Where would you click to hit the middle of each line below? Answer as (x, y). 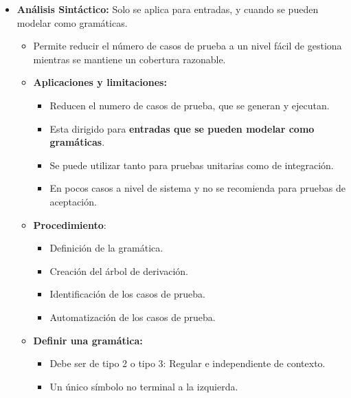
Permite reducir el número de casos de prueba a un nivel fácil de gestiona (188, 46)
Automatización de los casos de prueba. (133, 317)
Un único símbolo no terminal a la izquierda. (144, 386)
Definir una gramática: (88, 340)
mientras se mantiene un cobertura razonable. (129, 59)
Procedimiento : (70, 224)
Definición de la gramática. (106, 248)
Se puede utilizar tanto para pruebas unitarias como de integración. (192, 165)
